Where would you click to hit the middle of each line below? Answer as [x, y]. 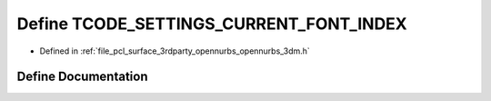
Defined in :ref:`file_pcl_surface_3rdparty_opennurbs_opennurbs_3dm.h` [175, 51]
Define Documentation [82, 77]
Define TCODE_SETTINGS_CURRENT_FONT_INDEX [212, 24]
